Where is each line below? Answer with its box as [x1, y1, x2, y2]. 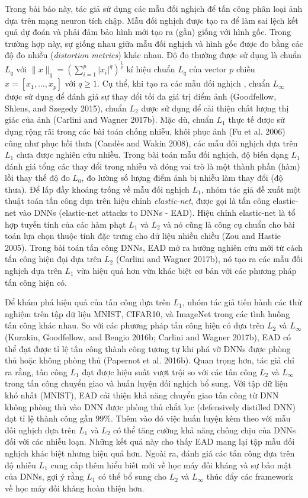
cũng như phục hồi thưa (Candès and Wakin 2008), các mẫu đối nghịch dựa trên [5, 136, 298, 149]
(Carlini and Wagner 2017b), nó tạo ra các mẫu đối [115, 253, 303, 265]
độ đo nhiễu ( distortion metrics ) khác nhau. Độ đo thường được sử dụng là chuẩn [5, 49, 301, 61]
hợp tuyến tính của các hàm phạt [5, 218, 126, 230]
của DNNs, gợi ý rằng [5, 470, 84, 483]
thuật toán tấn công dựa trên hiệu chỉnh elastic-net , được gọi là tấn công [5, 194, 270, 207]
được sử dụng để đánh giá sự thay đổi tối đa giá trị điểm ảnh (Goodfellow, [5, 90, 277, 103]
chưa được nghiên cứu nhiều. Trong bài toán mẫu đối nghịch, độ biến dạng [16, 148, 288, 161]
